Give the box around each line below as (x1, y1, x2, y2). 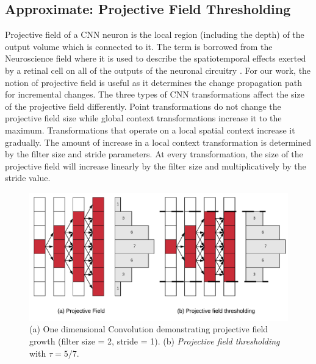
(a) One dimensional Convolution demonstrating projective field (29, 323, 268, 335)
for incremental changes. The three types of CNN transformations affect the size (5, 88, 304, 101)
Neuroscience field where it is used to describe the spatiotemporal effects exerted (5, 52, 306, 65)
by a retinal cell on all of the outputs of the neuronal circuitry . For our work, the (5, 63, 311, 76)
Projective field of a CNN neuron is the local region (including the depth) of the (5, 28, 304, 41)
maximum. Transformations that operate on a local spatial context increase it (5, 123, 295, 136)
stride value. (5, 171, 51, 184)
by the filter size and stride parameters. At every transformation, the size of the (5, 148, 303, 160)
